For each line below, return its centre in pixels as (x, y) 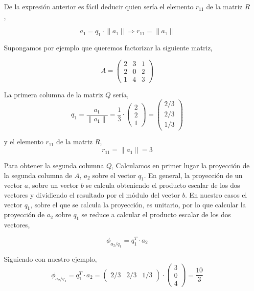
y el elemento (24, 142)
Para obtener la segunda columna (54, 166)
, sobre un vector (53, 185)
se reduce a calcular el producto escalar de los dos (156, 214)
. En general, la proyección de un (193, 175)
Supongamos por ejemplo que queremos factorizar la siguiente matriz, (108, 47)
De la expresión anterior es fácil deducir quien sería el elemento (99, 6)
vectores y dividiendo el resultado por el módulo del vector (92, 195)
